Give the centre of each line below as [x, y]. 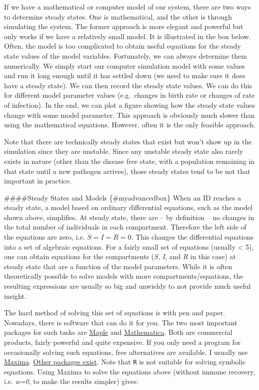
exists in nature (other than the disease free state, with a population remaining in [129, 161]
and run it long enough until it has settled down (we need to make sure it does [125, 75]
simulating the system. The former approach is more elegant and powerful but [124, 26]
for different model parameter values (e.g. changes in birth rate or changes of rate [129, 95]
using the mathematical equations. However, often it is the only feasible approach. [130, 125]
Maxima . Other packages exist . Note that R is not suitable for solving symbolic [125, 362]
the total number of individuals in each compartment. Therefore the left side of [125, 227]
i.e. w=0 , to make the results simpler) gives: [71, 381]
